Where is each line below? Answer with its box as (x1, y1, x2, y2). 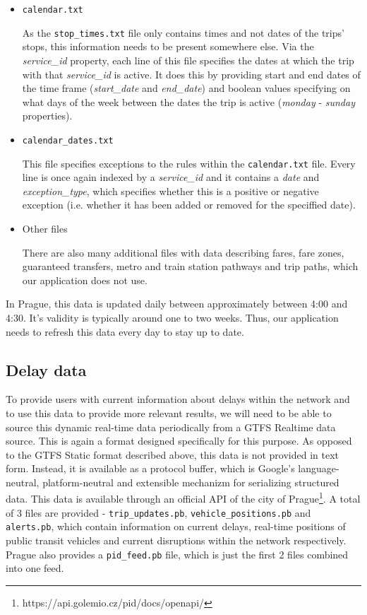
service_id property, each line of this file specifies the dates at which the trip (22, 52, 354, 67)
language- (298, 461, 339, 476)
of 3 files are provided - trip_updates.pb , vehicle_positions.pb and (6, 505, 311, 520)
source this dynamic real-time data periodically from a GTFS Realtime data (6, 419, 336, 434)
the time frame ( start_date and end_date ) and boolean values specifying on (22, 81, 351, 95)
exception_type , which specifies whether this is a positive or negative (22, 183, 319, 198)
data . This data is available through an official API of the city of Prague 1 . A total (6, 489, 361, 506)
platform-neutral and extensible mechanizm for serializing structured (42, 474, 339, 489)
